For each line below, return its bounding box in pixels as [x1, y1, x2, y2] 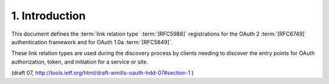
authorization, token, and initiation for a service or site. [11, 58, 149, 65]
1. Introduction [11, 9, 86, 22]
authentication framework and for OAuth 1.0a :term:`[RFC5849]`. [11, 38, 173, 45]
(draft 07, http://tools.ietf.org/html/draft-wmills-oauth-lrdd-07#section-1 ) [11, 69, 194, 77]
